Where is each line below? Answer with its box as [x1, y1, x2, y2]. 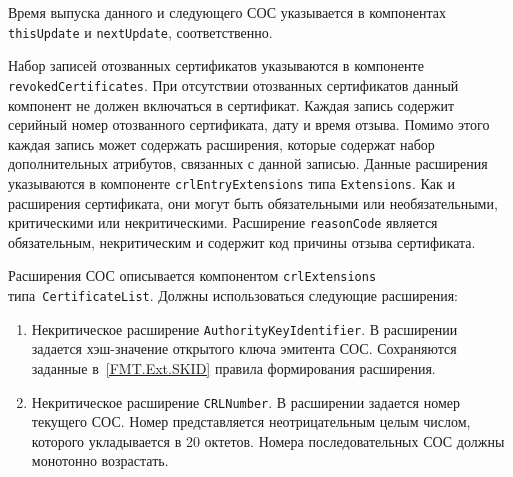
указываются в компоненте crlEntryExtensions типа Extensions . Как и [8, 172, 455, 193]
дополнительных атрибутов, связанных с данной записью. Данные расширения [8, 153, 488, 174]
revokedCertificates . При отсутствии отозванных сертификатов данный [8, 74, 459, 95]
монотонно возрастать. [31, 450, 169, 471]
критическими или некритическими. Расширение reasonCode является [8, 212, 438, 233]
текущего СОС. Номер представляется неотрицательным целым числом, [31, 411, 471, 432]
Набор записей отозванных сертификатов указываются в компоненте [8, 55, 424, 76]
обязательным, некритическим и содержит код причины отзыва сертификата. [8, 231, 476, 252]
